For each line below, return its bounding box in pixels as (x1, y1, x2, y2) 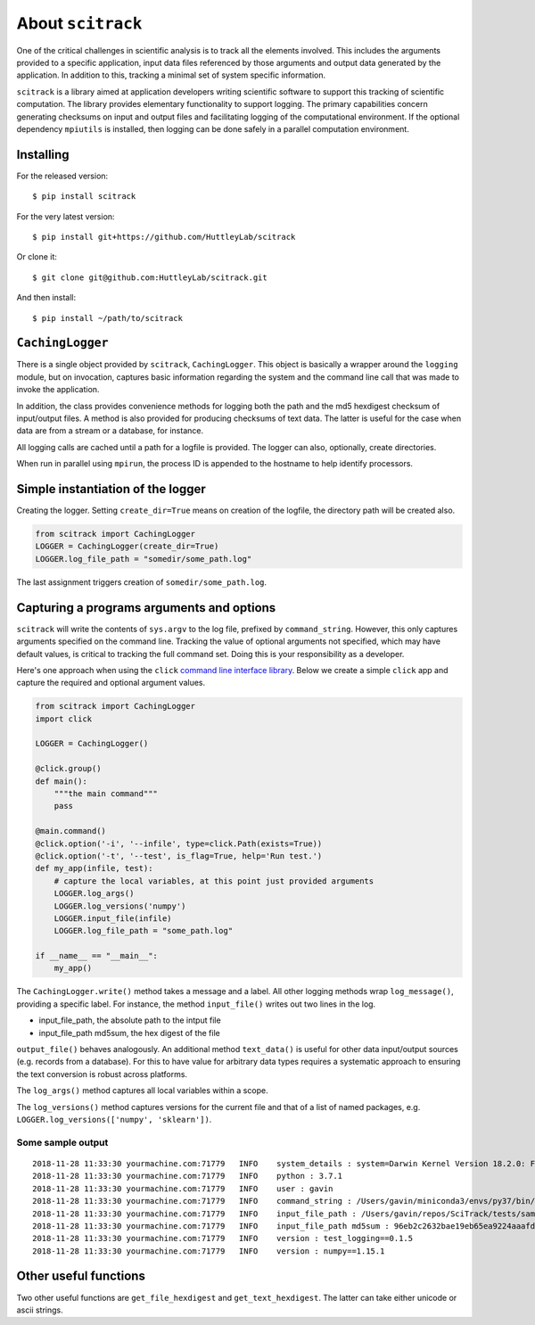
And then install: (16, 292, 77, 303)
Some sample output (16, 1136, 109, 1148)
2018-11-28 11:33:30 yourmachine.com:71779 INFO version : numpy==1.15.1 (32, 1246, 385, 1256)
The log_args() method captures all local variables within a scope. (16, 1085, 268, 1096)
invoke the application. (16, 384, 100, 395)
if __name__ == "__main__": (35, 951, 158, 961)
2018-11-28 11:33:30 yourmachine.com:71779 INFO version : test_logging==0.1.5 (32, 1233, 414, 1244)
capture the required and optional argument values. (16, 678, 206, 688)
